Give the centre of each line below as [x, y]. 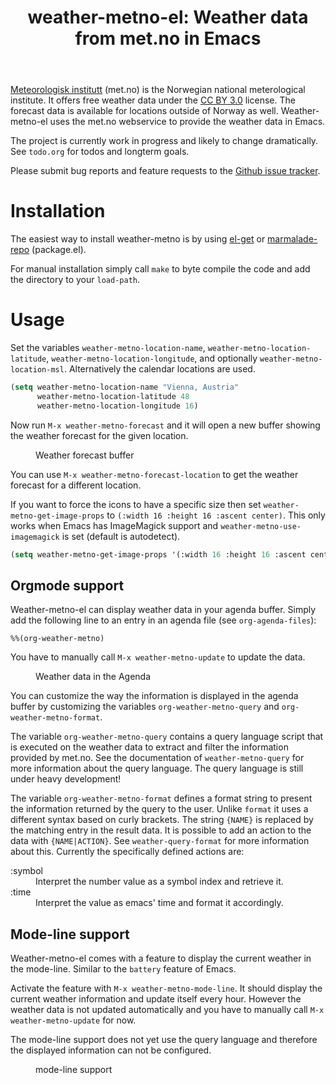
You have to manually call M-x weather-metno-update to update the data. [158, 657]
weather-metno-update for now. [73, 1020]
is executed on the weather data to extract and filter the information [149, 747]
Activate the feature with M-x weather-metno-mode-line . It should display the [166, 988]
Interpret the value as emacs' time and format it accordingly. [159, 903]
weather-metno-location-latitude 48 [113, 396]
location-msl [37, 370]
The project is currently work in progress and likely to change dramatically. [164, 141]
